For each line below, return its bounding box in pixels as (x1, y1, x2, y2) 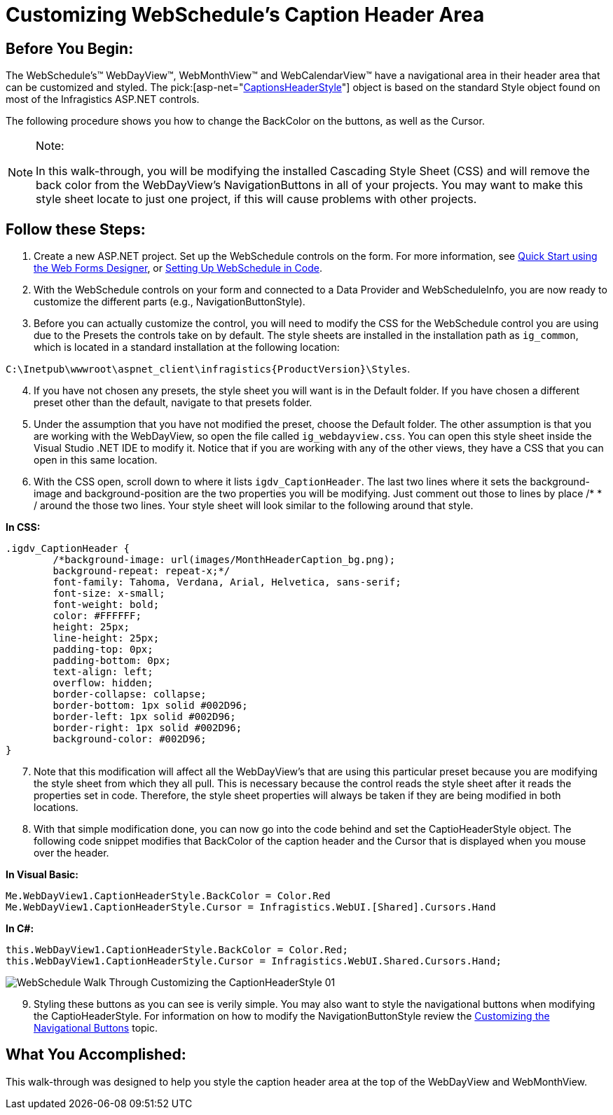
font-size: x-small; (53, 588, 165, 600)
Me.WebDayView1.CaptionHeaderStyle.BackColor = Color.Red (6, 890, 331, 902)
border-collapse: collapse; (53, 688, 207, 700)
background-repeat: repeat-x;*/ (53, 565, 230, 577)
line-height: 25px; (53, 632, 160, 644)
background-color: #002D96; (53, 733, 207, 745)
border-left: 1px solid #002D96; (53, 711, 236, 723)
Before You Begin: (6, 39, 134, 57)
